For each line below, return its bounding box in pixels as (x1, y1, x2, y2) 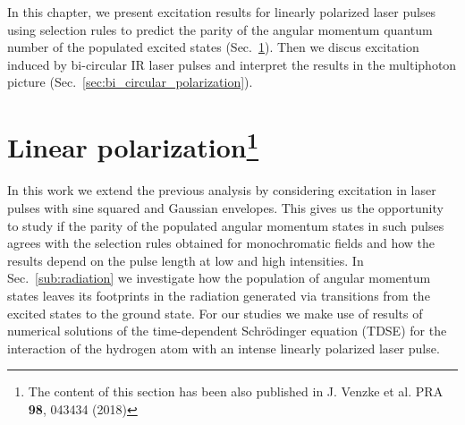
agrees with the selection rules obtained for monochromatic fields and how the (7, 234, 435, 252)
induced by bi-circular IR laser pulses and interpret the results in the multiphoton (7, 55, 457, 73)
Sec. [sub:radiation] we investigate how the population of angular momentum (7, 268, 431, 287)
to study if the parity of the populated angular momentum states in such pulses (7, 216, 444, 234)
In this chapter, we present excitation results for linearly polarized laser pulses (7, 3, 436, 21)
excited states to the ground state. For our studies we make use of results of (7, 303, 423, 322)
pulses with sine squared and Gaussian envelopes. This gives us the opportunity (7, 199, 444, 217)
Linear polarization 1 (7, 125, 259, 166)
